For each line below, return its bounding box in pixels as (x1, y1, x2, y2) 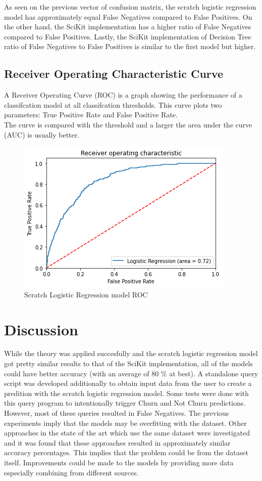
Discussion (4, 319, 78, 339)
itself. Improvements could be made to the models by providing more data (4, 457, 234, 467)
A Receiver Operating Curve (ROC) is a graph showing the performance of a (4, 90, 242, 100)
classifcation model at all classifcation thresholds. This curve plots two (4, 99, 222, 110)
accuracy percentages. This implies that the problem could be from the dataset (4, 447, 248, 458)
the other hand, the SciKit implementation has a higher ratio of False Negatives (4, 21, 251, 32)
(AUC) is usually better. (4, 129, 80, 140)
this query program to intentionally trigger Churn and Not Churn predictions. (4, 398, 246, 408)
